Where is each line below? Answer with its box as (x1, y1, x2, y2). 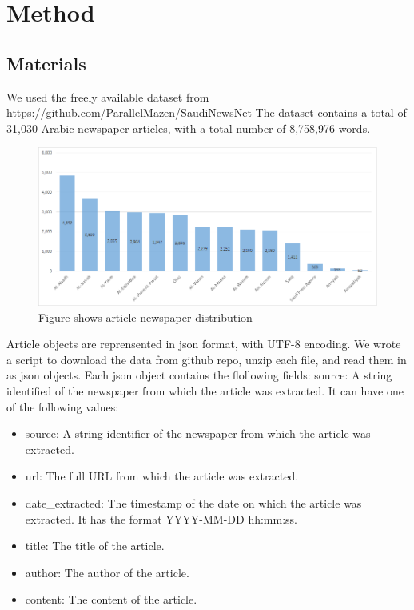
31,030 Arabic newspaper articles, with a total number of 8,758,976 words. (6, 119, 371, 136)
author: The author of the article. (25, 564, 189, 580)
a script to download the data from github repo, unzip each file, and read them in (6, 351, 407, 367)
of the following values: (6, 398, 119, 415)
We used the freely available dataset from (6, 88, 209, 105)
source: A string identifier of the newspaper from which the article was (25, 425, 371, 442)
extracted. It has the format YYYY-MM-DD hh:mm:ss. (25, 510, 297, 527)
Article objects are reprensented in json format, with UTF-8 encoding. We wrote (6, 335, 401, 352)
